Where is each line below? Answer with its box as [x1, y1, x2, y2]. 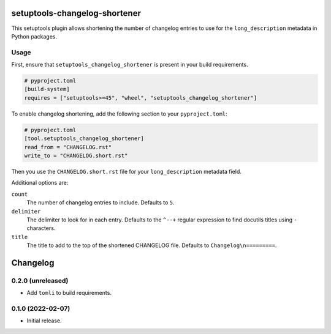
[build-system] [24, 86, 70, 93]
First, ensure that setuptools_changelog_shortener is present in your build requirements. [11, 61, 248, 69]
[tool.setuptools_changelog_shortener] [24, 135, 144, 142]
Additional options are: [11, 179, 69, 187]
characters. [26, 225, 56, 232]
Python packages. [11, 32, 58, 40]
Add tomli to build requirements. [26, 289, 112, 297]
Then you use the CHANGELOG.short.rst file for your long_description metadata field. [11, 168, 242, 175]
